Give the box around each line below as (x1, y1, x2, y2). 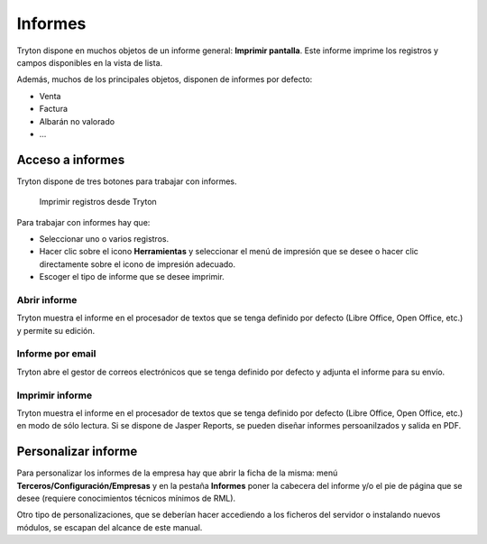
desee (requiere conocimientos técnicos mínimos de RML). (16, 493, 236, 504)
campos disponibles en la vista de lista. (16, 57, 163, 68)
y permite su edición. (16, 325, 96, 336)
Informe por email (16, 347, 96, 360)
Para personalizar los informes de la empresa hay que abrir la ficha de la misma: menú (16, 467, 338, 478)
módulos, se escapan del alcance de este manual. (16, 521, 203, 532)
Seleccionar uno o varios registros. (39, 233, 170, 244)
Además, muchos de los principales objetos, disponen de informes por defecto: (16, 74, 313, 85)
